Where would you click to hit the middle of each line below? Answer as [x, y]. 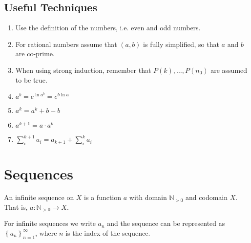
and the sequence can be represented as [166, 223]
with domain [148, 197]
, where [46, 232]
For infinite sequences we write [50, 223]
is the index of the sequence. [108, 232]
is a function [103, 197]
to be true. [31, 79]
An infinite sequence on [39, 197]
